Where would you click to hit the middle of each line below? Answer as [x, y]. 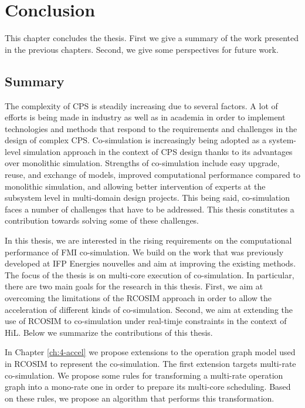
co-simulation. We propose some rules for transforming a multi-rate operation [144, 375]
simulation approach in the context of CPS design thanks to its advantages [158, 151]
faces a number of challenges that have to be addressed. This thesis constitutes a [150, 209]
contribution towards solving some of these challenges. [102, 220]
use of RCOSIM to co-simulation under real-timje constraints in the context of [146, 321]
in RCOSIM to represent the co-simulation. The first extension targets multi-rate [150, 363]
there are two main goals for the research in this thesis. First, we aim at [134, 286]
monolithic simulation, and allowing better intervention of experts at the [135, 186]
